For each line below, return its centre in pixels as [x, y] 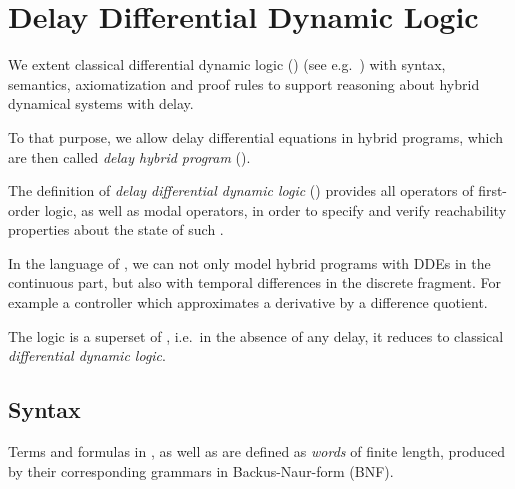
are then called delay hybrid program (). [129, 156]
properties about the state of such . [116, 229]
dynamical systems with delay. [101, 103]
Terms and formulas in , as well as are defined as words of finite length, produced [257, 451]
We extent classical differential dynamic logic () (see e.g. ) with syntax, [227, 64]
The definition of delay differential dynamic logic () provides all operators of [241, 190]
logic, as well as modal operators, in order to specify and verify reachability [275, 209]
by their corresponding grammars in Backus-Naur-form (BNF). [201, 470]
